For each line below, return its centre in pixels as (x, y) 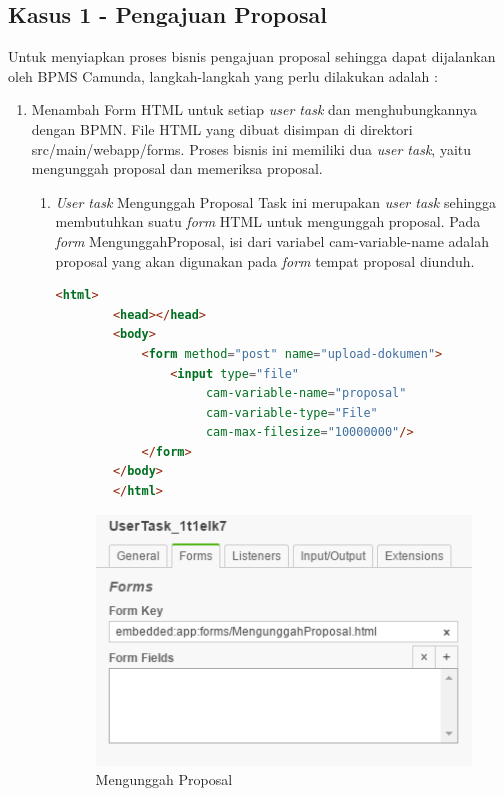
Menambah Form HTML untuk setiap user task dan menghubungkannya (254, 109)
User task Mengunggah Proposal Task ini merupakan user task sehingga (276, 201)
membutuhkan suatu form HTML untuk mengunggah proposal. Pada (268, 221)
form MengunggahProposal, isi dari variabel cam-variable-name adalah (272, 240)
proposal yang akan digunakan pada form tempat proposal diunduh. (265, 260)
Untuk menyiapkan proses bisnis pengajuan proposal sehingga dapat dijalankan (252, 56)
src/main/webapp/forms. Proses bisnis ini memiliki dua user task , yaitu (251, 148)
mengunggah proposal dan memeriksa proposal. (177, 168)
